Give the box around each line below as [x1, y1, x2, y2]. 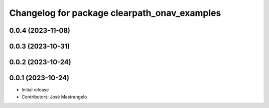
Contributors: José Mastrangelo [21, 94, 87, 100]
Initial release [21, 87, 49, 93]
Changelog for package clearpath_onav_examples [9, 7, 221, 18]
